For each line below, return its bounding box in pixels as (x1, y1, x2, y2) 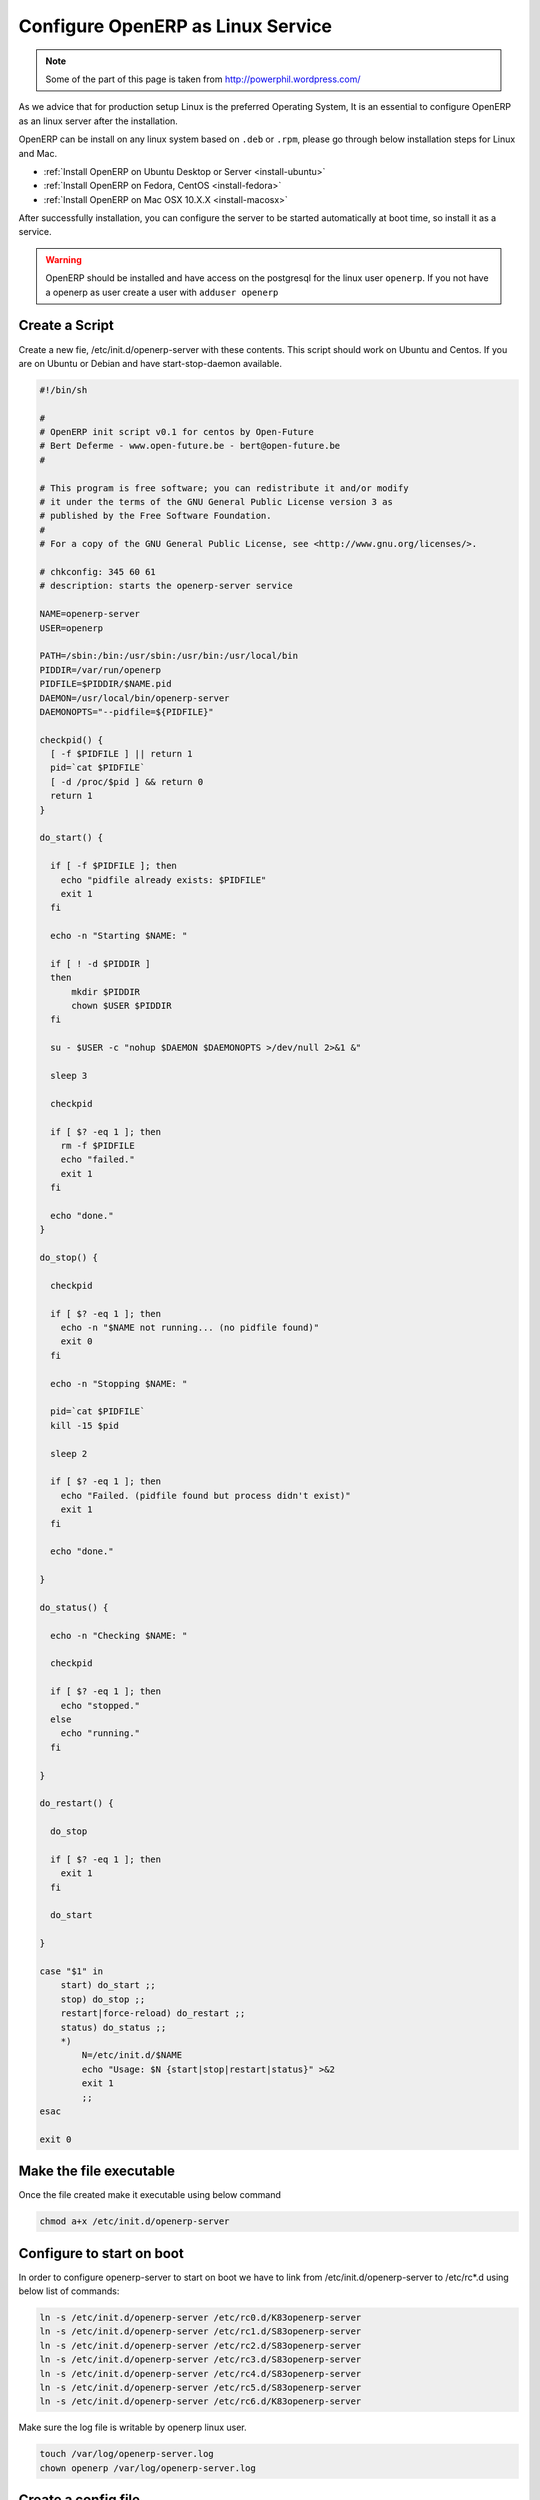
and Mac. (18, 147, 58, 159)
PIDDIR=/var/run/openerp (39, 664, 162, 675)
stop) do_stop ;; (60, 1993, 146, 2005)
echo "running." (60, 1728, 140, 1739)
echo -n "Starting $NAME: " (50, 930, 188, 942)
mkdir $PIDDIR (71, 986, 140, 997)
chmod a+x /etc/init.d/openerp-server (39, 2216, 230, 2227)
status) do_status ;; (60, 2021, 167, 2033)
